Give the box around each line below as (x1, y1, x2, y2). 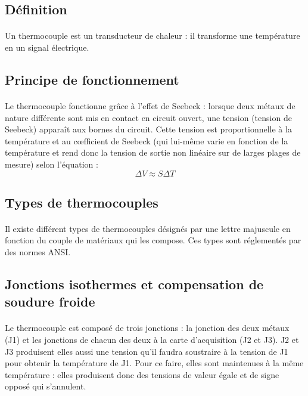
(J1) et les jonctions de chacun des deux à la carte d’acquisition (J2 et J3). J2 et (5, 333, 299, 346)
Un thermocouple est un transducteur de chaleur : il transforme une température (5, 29, 300, 42)
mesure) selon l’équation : (5, 157, 98, 170)
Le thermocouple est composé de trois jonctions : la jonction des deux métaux (5, 321, 290, 334)
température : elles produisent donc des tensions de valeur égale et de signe (5, 368, 279, 380)
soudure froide (5, 292, 95, 311)
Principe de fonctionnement (5, 70, 179, 88)
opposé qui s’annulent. (5, 380, 86, 392)
